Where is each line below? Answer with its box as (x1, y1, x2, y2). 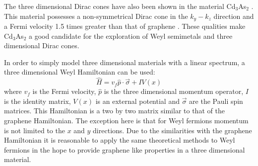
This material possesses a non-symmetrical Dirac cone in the (4, 10, 188, 21)
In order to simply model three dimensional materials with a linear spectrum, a (4, 57, 245, 67)
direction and (213, 10, 254, 21)
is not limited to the (4, 125, 65, 135)
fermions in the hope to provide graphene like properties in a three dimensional (4, 144, 245, 155)
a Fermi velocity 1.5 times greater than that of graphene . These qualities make (4, 21, 246, 31)
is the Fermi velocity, (32, 86, 96, 96)
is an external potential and (95, 95, 180, 106)
